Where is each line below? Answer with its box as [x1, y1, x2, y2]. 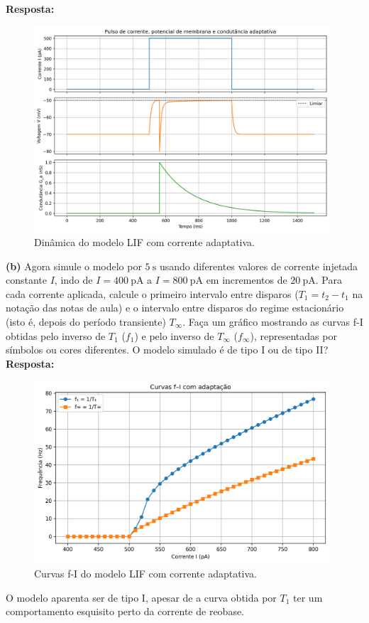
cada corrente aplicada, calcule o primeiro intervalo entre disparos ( [6, 286, 299, 301]
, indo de [54, 272, 93, 287]
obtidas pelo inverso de [6, 328, 106, 343]
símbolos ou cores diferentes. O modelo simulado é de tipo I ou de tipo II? [6, 342, 329, 357]
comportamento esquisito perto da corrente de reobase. [6, 604, 245, 619]
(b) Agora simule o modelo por [6, 258, 142, 273]
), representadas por [250, 328, 337, 343]
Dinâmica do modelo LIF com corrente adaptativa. [34, 235, 255, 250]
